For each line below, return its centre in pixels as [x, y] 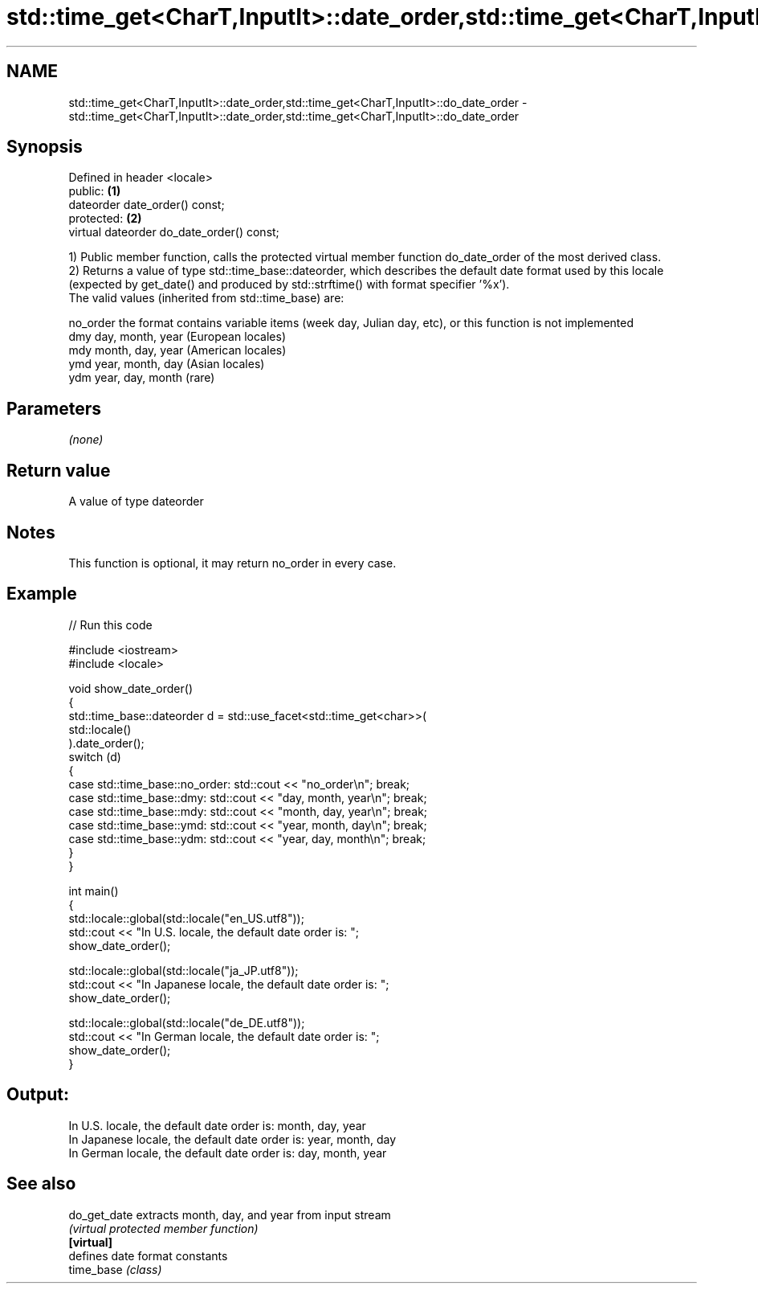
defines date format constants [148, 1255]
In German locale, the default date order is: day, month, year [228, 1153]
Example [42, 594]
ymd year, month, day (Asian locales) [167, 364]
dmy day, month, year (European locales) [177, 337]
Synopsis [45, 147]
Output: [38, 1095]
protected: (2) [105, 219]
